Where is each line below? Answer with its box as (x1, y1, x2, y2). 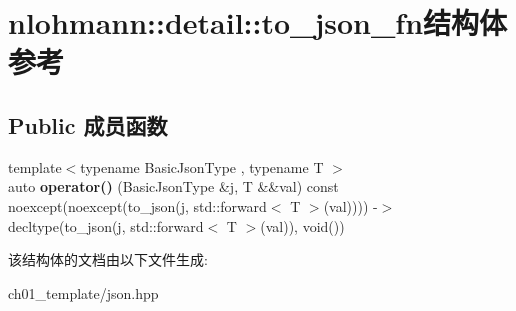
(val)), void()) (260, 215, 345, 236)
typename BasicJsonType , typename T (80, 156, 324, 177)
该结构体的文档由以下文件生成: (8, 249, 208, 270)
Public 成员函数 (8, 109, 168, 140)
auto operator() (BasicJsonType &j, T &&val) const (8, 176, 339, 197)
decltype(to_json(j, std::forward (8, 215, 204, 236)
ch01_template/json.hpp (8, 282, 159, 303)
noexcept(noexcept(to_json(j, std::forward (8, 195, 267, 216)
